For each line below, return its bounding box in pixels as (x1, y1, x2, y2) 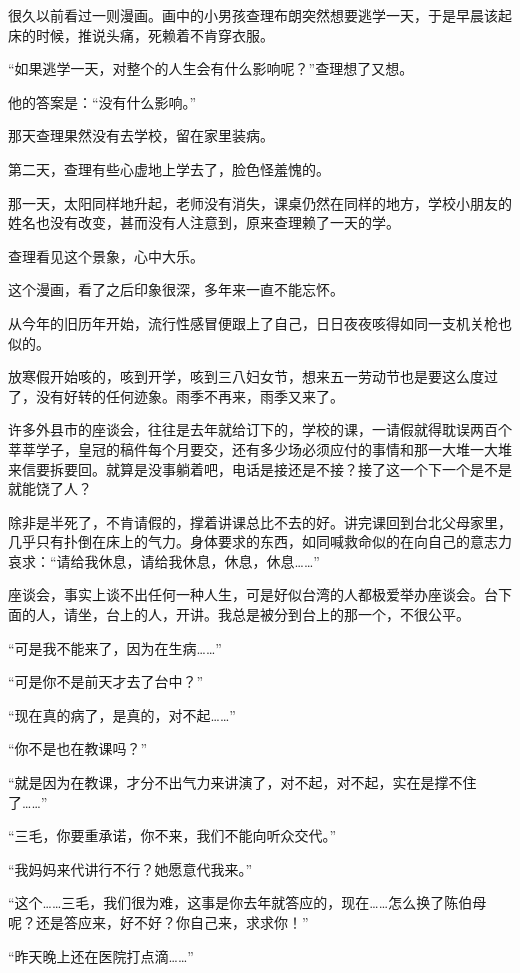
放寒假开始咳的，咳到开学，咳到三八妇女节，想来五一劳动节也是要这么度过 (8, 366, 498, 387)
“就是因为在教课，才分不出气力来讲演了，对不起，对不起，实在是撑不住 (8, 772, 477, 793)
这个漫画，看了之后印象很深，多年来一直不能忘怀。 (8, 279, 344, 300)
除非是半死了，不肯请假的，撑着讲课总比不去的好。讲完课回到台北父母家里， (8, 511, 512, 532)
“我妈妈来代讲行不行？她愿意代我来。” (8, 858, 253, 879)
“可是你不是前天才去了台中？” (8, 671, 204, 692)
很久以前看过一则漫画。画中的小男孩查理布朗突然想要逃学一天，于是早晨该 (8, 5, 498, 25)
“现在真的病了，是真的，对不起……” (8, 704, 236, 725)
